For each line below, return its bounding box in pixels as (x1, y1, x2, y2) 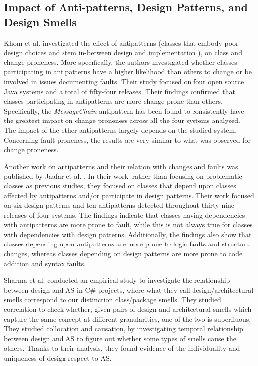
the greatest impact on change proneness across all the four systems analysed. (4, 115, 241, 125)
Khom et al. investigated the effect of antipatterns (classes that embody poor (4, 37, 239, 48)
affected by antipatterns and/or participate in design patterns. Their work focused (4, 190, 254, 200)
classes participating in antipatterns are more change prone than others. (4, 96, 223, 106)
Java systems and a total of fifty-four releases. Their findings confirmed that (4, 86, 235, 96)
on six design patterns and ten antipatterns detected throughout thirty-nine (4, 200, 235, 210)
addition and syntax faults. (4, 258, 86, 268)
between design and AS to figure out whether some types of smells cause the (4, 333, 236, 343)
